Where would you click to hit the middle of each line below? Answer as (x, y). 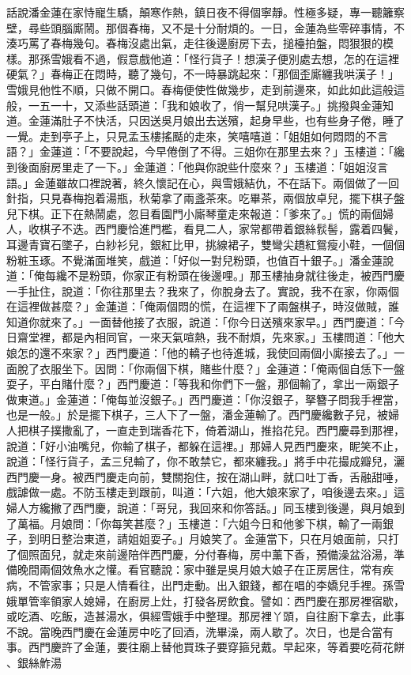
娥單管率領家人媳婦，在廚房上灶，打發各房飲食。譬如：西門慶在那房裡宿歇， (205, 600)
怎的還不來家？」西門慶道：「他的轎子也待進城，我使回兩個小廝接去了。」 (205, 353)
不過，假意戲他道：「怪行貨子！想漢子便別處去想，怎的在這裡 (241, 58)
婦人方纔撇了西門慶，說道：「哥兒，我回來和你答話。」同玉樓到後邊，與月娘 (200, 507)
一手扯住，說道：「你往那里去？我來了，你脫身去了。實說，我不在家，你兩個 (203, 290)
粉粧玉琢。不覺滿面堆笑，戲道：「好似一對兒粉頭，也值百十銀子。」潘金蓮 (194, 260)
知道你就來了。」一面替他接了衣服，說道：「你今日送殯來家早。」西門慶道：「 (200, 321)
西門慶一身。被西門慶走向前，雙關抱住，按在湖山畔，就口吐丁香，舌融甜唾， (205, 476)
